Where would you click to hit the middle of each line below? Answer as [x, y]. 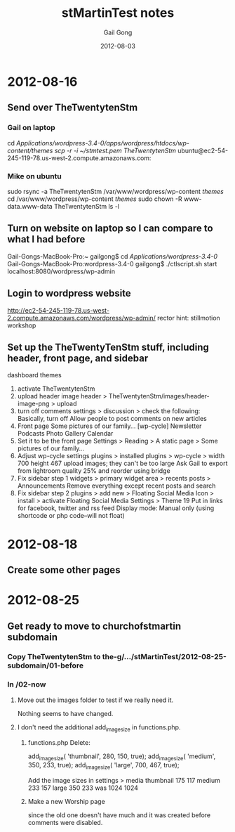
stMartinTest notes [118, 13]
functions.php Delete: [59, 742]
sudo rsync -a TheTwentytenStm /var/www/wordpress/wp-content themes [116, 191]
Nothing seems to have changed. [65, 713]
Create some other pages [64, 570]
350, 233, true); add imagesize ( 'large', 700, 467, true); [103, 766]
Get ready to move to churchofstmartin [94, 626]
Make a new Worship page [66, 802]
